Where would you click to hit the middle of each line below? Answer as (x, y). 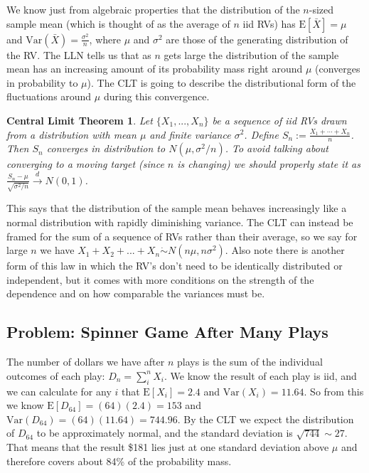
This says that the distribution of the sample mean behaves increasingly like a (177, 208)
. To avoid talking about (277, 148)
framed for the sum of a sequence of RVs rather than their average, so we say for (182, 236)
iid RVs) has (269, 23)
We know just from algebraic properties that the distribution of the (153, 9)
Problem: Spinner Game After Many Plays (167, 332)
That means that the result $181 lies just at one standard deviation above (168, 447)
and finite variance (190, 134)
